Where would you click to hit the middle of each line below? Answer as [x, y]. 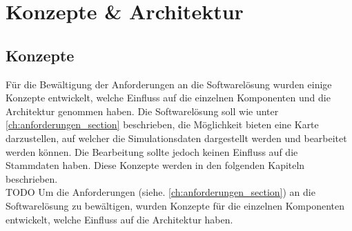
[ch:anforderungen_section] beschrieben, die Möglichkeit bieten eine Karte [162, 124]
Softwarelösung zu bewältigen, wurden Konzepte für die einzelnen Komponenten [175, 205]
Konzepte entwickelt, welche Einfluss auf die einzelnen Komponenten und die [168, 98]
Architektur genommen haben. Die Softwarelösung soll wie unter [142, 111]
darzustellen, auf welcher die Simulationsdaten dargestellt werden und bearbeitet [176, 138]
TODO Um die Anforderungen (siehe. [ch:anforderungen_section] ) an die [160, 192]
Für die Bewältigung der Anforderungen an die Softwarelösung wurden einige [169, 84]
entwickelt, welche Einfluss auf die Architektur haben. [119, 219]
